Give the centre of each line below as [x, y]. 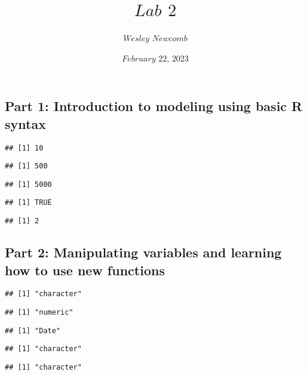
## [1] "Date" [33, 331]
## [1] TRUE [28, 203]
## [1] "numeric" [39, 313]
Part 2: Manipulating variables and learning [143, 252]
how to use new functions [85, 270]
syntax [25, 123]
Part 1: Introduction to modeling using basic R [154, 106]
